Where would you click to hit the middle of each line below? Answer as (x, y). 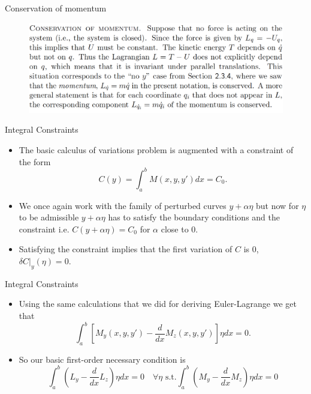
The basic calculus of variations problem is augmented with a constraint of (156, 150)
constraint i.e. (44, 229)
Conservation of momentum (56, 8)
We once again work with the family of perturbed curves (123, 205)
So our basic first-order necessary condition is (102, 359)
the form (35, 161)
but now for (277, 205)
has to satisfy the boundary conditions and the (194, 217)
